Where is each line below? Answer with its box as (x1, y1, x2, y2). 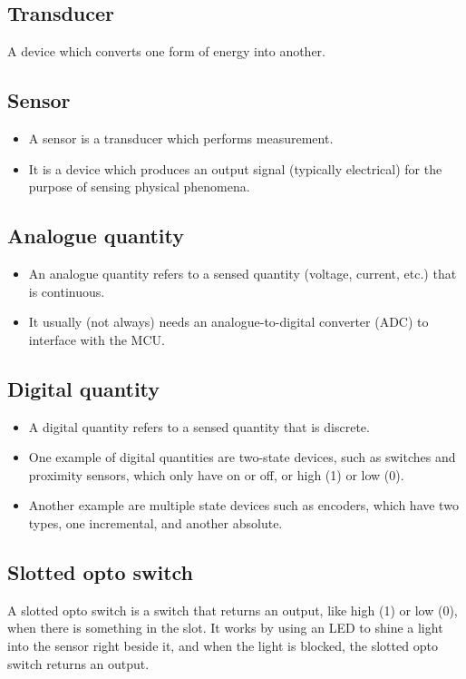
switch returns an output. (7, 654, 150, 673)
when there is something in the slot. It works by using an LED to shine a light (7, 618, 443, 637)
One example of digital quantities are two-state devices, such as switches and (28, 448, 456, 467)
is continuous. (28, 281, 105, 300)
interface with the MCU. (28, 330, 165, 349)
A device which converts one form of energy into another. (7, 42, 325, 61)
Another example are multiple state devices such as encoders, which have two (28, 496, 459, 515)
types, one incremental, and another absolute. (28, 513, 283, 532)
